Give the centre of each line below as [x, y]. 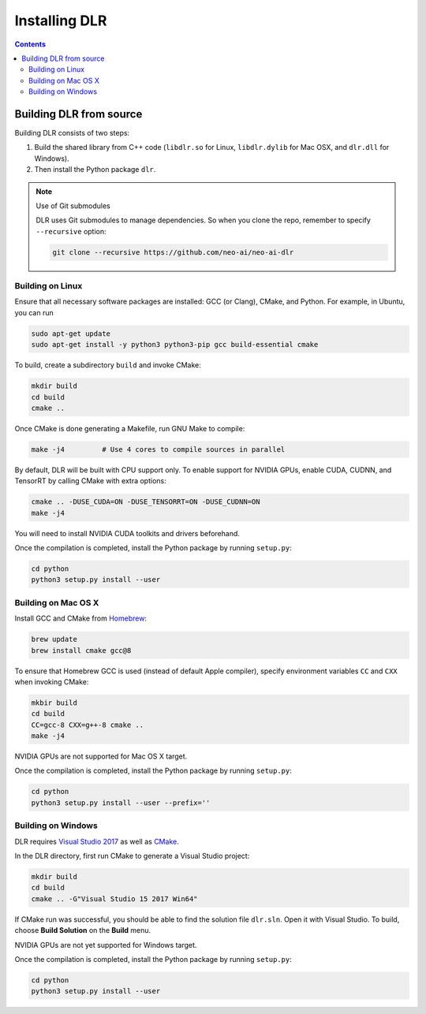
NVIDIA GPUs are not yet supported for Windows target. [106, 945]
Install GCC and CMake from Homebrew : [81, 618]
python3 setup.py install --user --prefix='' [121, 803]
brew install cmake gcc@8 [81, 650]
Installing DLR [61, 21]
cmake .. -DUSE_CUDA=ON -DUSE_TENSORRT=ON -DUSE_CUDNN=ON [146, 502]
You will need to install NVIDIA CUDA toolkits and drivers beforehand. [127, 533]
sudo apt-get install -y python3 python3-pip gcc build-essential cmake [175, 345]
